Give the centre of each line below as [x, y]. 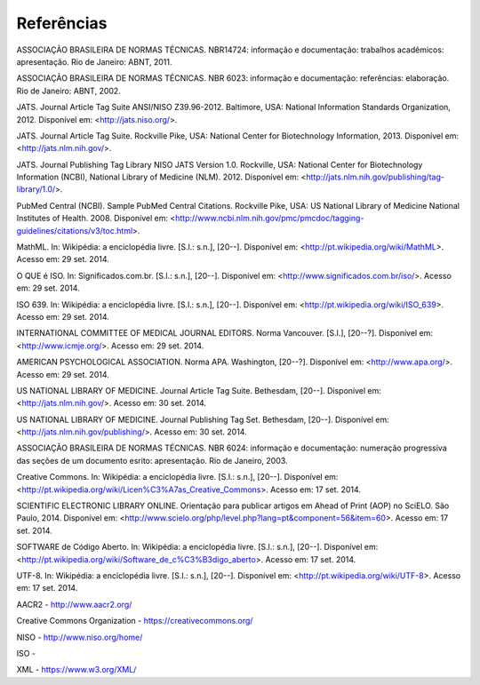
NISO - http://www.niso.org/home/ [80, 637]
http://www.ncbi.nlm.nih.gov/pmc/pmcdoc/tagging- [269, 219]
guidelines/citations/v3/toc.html [75, 230]
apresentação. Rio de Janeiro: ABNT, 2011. [94, 61]
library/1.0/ [36, 189]
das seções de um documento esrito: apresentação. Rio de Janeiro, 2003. [152, 460]
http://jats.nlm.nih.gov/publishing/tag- [375, 177]
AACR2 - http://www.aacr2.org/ [74, 604]
